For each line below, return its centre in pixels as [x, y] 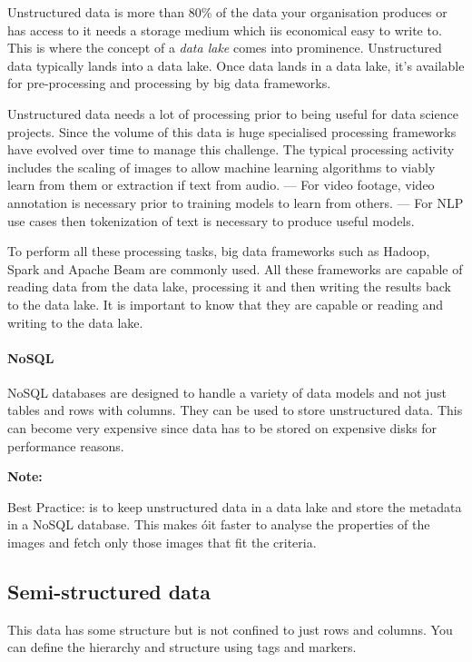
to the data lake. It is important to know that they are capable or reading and [226, 304]
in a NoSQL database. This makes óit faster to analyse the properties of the [219, 524]
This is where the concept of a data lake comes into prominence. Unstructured [225, 48]
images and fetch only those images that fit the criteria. [162, 543]
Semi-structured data [109, 592]
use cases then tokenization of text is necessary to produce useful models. [211, 220]
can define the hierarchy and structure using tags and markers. [182, 647]
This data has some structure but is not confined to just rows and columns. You [230, 629]
